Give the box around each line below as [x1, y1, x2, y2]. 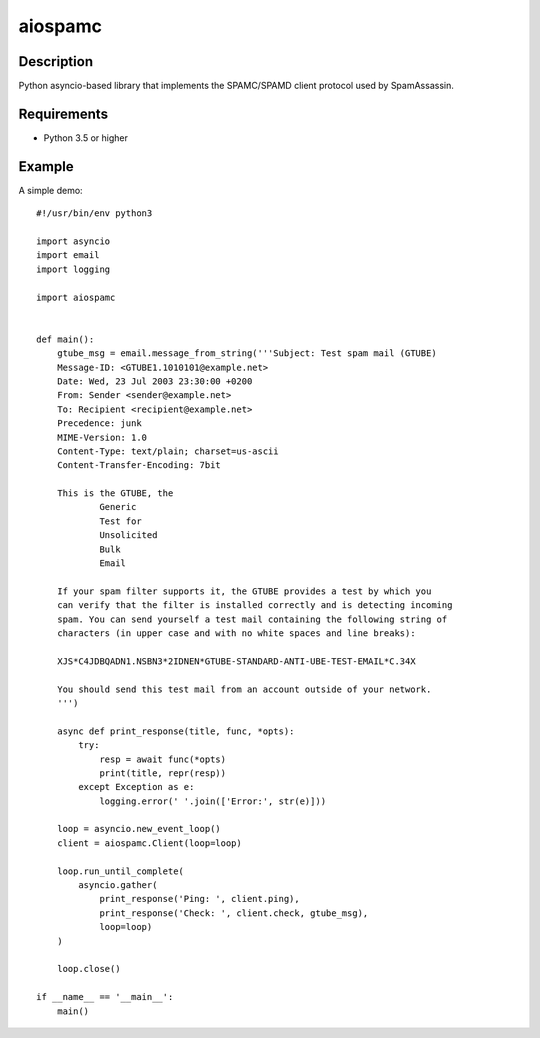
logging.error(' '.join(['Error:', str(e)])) [99, 795, 327, 807]
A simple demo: [18, 184, 84, 196]
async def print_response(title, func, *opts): [56, 725, 295, 737]
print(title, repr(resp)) [99, 767, 227, 779]
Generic [99, 501, 137, 513]
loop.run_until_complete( [56, 865, 185, 877]
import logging [36, 263, 111, 275]
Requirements [18, 105, 109, 122]
